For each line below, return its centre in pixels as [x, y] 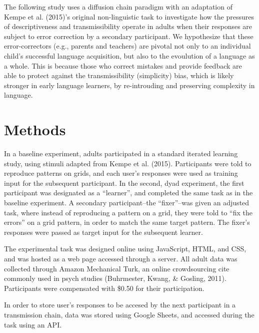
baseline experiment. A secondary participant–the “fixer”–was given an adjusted [127, 203]
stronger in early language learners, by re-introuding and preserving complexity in [129, 85]
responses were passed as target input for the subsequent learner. [103, 232]
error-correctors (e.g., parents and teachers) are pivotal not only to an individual [127, 46]
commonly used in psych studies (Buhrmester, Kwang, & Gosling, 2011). [115, 278]
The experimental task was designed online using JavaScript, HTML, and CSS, [125, 249]
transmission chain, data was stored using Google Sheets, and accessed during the [129, 314]
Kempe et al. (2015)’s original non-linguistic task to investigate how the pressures [129, 16]
